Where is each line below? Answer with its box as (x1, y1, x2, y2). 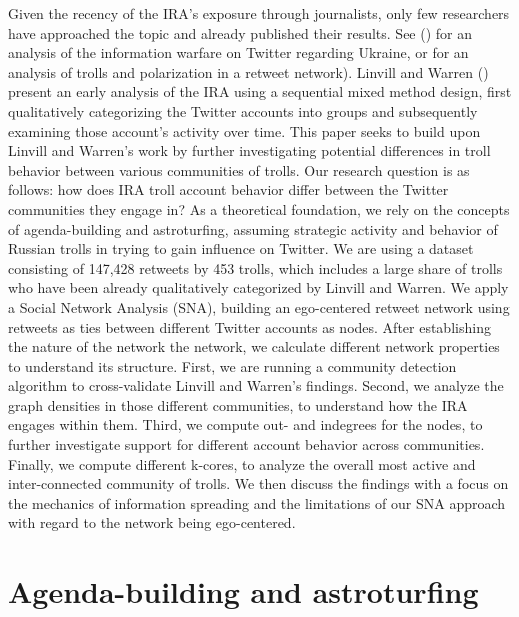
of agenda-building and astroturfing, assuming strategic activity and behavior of (8, 218, 498, 239)
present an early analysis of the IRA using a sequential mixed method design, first (8, 81, 512, 102)
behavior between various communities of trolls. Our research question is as (8, 159, 470, 180)
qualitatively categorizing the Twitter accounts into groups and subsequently (8, 100, 478, 121)
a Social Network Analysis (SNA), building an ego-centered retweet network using (8, 296, 510, 317)
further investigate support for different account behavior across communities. (8, 434, 485, 455)
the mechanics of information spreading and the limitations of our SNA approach (8, 492, 506, 513)
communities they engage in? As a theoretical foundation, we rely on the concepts (8, 198, 510, 219)
